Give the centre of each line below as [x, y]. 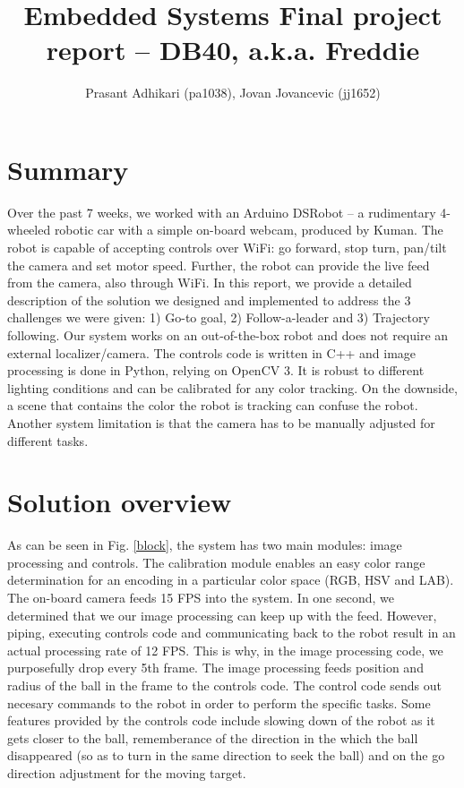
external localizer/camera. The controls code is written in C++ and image [212, 352]
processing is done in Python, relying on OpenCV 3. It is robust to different [216, 370]
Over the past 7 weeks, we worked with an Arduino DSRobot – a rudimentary [222, 212]
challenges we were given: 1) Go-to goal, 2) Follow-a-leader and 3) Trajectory [219, 317]
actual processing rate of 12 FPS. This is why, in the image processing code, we [225, 650]
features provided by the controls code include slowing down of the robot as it [221, 720]
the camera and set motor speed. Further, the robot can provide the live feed [219, 265]
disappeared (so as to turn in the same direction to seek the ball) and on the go [226, 755]
